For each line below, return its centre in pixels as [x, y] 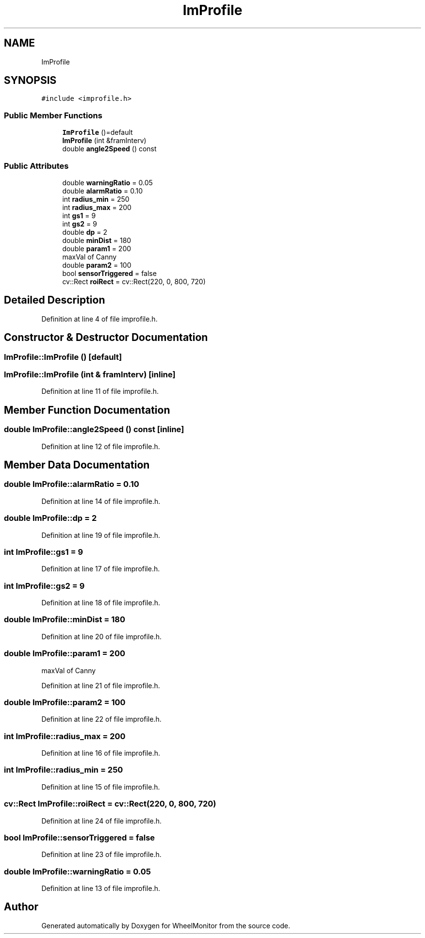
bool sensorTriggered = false [109, 273]
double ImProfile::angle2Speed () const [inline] [94, 429]
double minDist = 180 [97, 240]
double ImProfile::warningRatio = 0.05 [77, 871]
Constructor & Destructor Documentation [106, 338]
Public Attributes [36, 166]
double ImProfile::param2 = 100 [65, 702]
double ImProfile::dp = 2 [50, 518]
